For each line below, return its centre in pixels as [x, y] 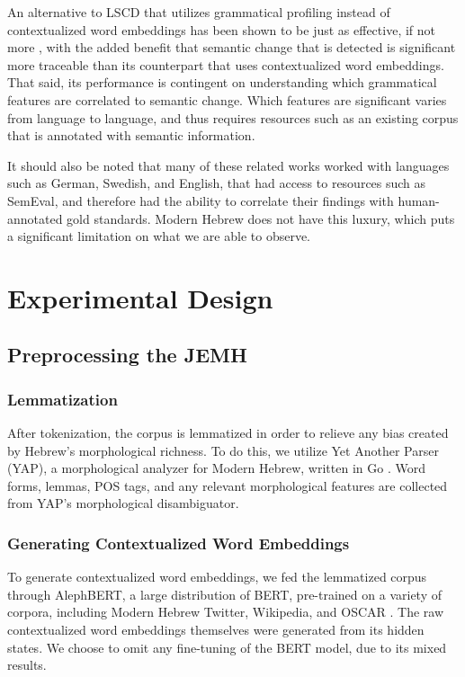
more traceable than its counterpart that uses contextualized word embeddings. [226, 64]
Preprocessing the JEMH [127, 355]
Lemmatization [63, 399]
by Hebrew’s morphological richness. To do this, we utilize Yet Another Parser [223, 450]
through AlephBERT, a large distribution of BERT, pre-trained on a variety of [224, 594]
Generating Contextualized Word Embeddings [179, 543]
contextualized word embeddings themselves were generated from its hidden [216, 630]
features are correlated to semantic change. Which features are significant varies [227, 99]
